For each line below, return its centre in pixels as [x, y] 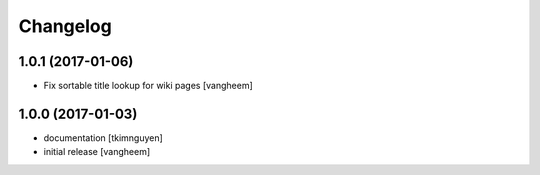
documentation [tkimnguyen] [103, 137]
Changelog [65, 26]
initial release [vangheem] [97, 152]
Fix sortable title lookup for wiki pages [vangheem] [148, 86]
